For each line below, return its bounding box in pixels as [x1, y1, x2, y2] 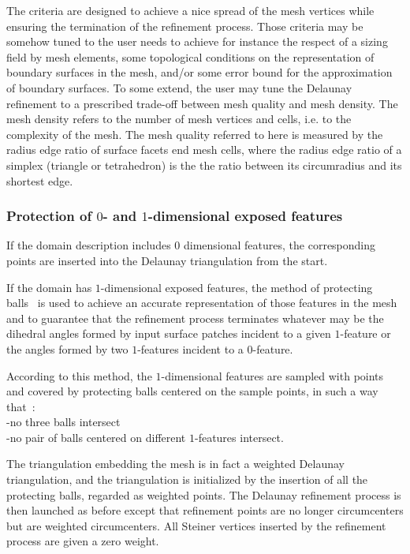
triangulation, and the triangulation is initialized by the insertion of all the [6, 471, 368, 488]
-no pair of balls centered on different [6, 429, 186, 445]
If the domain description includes [6, 237, 171, 253]
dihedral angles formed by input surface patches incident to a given [6, 325, 331, 342]
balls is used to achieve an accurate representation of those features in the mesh [6, 294, 397, 311]
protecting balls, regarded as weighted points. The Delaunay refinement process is [6, 486, 401, 503]
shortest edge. [6, 172, 73, 189]
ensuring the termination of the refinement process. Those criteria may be [6, 17, 363, 34]
